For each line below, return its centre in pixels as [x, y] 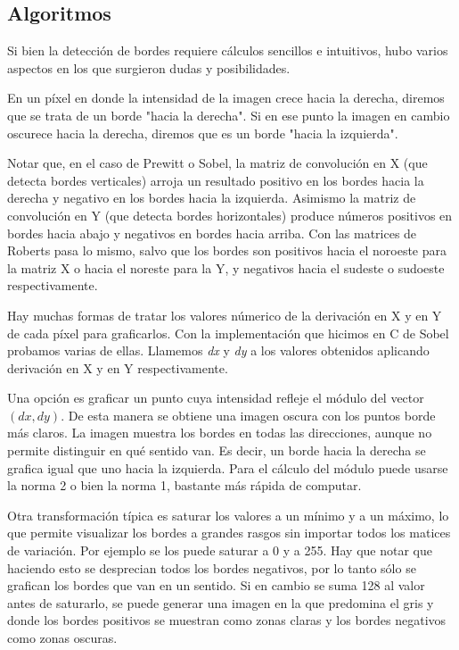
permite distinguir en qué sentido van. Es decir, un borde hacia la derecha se [217, 450]
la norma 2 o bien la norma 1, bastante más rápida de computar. [184, 485]
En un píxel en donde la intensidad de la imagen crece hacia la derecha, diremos [226, 98]
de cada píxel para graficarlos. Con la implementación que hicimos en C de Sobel [228, 333]
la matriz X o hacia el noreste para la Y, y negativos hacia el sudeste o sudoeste [226, 267]
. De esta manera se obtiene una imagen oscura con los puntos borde [248, 415]
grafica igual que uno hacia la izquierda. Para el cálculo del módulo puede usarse [228, 467]
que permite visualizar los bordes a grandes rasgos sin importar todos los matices [229, 533]
